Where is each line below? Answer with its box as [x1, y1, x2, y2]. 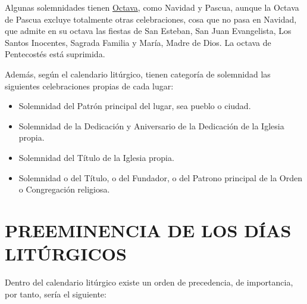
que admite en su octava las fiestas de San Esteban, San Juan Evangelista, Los [5, 24, 292, 37]
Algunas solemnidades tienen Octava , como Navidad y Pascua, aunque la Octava [5, 1, 299, 13]
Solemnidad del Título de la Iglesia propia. [18, 151, 174, 163]
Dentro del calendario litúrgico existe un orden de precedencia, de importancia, [5, 276, 293, 289]
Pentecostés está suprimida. [5, 48, 105, 60]
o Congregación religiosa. [18, 183, 110, 196]
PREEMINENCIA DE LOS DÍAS [5, 218, 292, 242]
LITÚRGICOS [5, 241, 127, 266]
